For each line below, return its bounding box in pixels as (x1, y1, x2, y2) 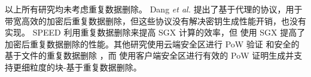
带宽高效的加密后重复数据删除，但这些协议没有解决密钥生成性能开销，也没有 (5, 14, 306, 27)
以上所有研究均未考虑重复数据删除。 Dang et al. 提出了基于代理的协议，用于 (5, 3, 303, 15)
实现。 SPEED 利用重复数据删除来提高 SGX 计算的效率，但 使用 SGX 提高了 (5, 26, 306, 38)
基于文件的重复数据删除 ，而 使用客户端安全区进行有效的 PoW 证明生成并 (5, 49, 294, 62)
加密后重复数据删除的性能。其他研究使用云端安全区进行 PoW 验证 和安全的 (5, 37, 300, 50)
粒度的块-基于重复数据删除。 (29, 60, 142, 73)
